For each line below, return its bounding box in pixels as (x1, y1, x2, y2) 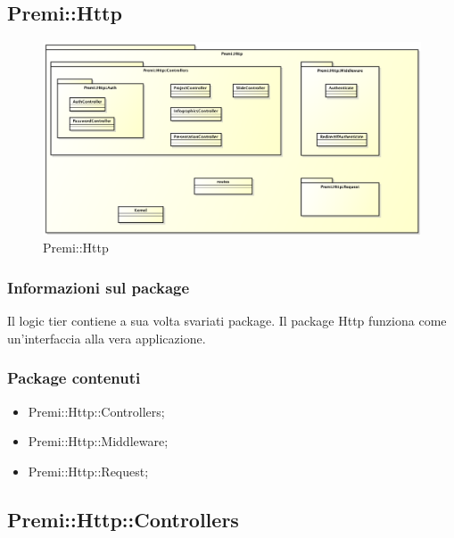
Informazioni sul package (7, 276, 190, 298)
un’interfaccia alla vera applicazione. (7, 328, 206, 347)
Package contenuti (7, 367, 141, 389)
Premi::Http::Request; (28, 461, 149, 480)
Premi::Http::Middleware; (28, 432, 169, 451)
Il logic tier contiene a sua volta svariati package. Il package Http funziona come (7, 311, 447, 330)
